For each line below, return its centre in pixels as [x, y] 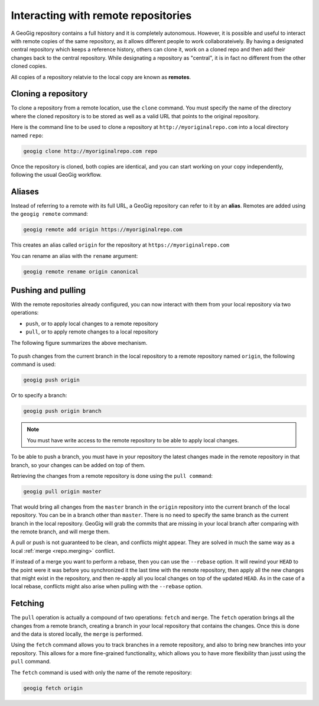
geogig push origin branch [62, 411]
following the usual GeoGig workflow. [56, 174]
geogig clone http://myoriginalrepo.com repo [90, 151]
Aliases [25, 191]
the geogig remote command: [50, 214]
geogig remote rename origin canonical [81, 271]
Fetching [27, 603]
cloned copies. [29, 66]
